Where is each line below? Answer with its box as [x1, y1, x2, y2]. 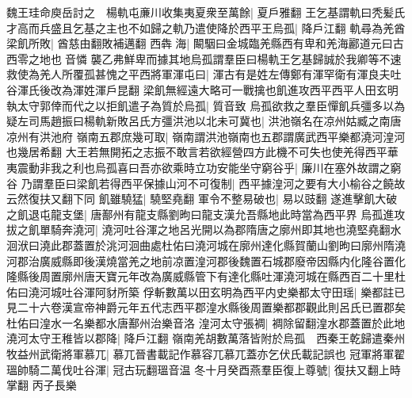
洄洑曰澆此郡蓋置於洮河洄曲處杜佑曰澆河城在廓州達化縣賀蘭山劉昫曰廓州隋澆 [6, 236, 406, 253]
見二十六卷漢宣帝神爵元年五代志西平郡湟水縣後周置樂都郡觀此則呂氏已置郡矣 [6, 299, 406, 316]
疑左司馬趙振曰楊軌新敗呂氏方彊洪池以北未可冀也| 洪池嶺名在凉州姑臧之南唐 [6, 113, 402, 129]
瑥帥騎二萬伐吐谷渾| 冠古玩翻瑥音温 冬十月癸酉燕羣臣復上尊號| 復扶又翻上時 [6, 361, 401, 377]
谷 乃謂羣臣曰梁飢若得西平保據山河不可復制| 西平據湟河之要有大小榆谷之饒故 [6, 174, 406, 191]
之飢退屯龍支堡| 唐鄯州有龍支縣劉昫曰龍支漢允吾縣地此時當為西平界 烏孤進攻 [6, 205, 406, 222]
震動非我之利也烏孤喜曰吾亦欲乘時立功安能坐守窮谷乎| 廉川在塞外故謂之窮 [17, 159, 402, 175]
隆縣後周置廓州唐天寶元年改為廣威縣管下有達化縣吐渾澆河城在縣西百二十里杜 [6, 268, 406, 285]
